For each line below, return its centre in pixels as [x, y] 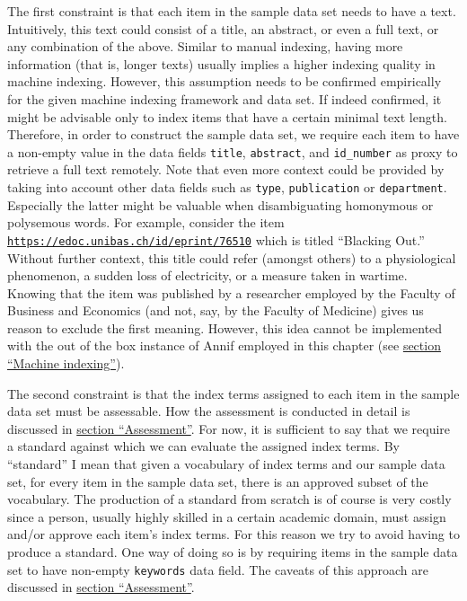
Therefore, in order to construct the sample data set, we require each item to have [233, 134]
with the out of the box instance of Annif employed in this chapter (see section [224, 345]
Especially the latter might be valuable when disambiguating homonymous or [220, 204]
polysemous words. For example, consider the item [146, 222]
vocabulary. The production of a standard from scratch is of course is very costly [229, 499]
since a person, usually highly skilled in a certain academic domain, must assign [227, 516]
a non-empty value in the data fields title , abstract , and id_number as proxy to [233, 151]
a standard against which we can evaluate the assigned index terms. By [203, 446]
